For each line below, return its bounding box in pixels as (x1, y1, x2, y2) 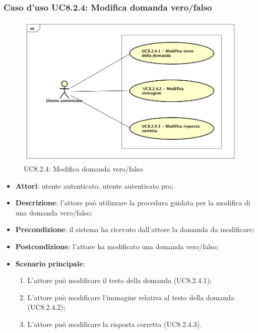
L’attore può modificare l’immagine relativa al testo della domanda (27, 292, 234, 302)
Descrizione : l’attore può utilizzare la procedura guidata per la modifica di (15, 197, 250, 208)
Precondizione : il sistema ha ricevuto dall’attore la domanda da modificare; (15, 224, 254, 235)
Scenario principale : (15, 258, 85, 268)
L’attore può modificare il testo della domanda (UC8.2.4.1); (27, 275, 212, 286)
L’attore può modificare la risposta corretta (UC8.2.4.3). (27, 318, 202, 329)
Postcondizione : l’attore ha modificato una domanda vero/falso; (15, 241, 219, 251)
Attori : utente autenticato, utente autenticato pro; (15, 180, 174, 191)
